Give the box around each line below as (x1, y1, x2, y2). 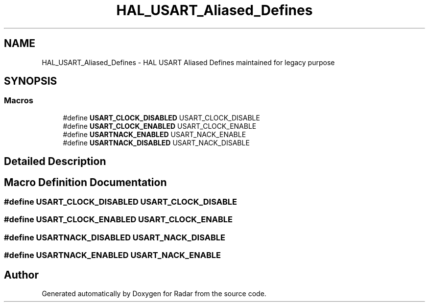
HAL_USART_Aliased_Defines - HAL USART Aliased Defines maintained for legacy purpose (42, 58, 335, 67)
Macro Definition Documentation (4, 176, 167, 188)
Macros (4, 95, 33, 106)
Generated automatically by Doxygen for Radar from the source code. (42, 289, 266, 298)
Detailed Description (4, 155, 106, 168)
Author (4, 268, 39, 281)
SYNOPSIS (4, 75, 57, 88)
